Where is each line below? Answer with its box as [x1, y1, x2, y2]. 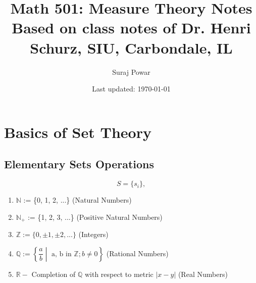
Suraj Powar [112, 66, 150, 77]
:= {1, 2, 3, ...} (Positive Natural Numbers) [27, 211, 163, 222]
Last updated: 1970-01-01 [92, 83, 171, 94]
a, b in [52, 250, 72, 258]
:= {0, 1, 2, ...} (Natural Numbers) [23, 195, 132, 205]
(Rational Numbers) [106, 248, 169, 258]
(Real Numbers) [178, 269, 228, 279]
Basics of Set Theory [4, 121, 151, 142]
